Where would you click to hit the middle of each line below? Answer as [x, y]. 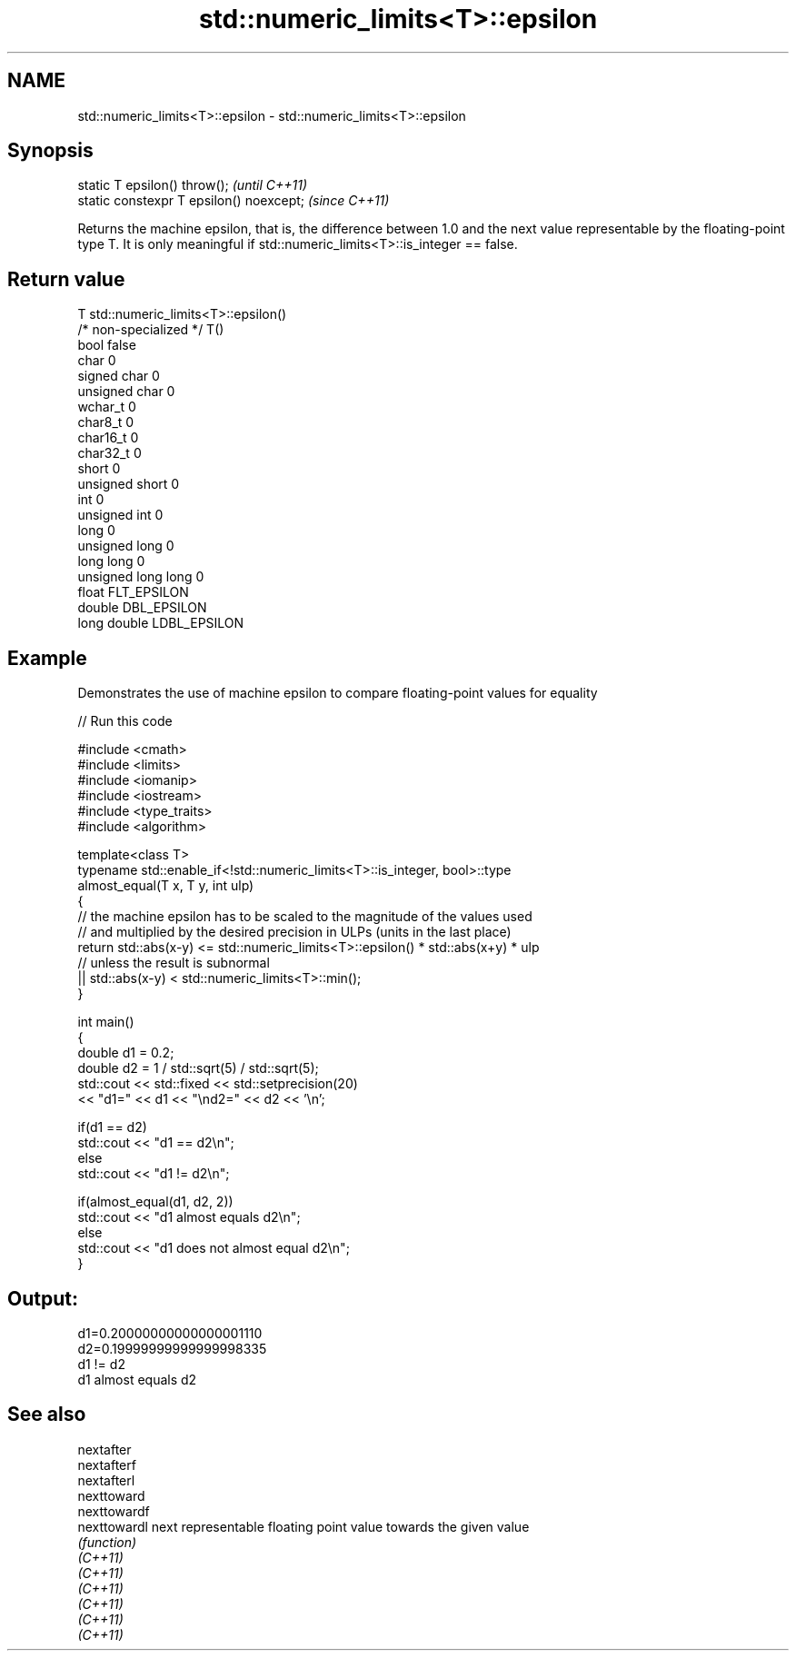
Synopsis [50, 151]
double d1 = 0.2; [126, 1053]
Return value [66, 279]
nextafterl [106, 1480]
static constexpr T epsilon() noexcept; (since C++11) [234, 201]
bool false [107, 345]
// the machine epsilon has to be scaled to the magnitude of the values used [305, 917]
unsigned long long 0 [141, 577]
